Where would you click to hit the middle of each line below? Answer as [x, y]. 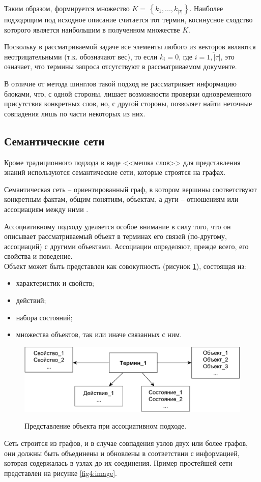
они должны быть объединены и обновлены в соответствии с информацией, [122, 453]
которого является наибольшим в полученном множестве [92, 29]
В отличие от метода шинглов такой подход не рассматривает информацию [120, 83]
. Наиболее [206, 8]
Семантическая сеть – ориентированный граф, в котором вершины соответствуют [130, 189]
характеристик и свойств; [55, 283]
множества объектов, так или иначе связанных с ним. [99, 334]
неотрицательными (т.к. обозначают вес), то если [81, 56]
